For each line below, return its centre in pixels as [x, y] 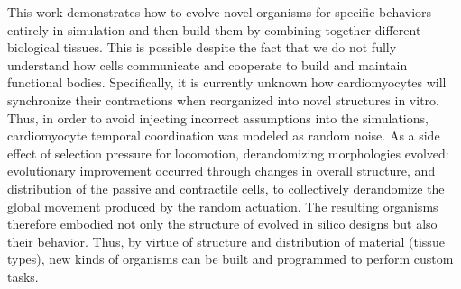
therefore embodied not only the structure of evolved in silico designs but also [222, 224]
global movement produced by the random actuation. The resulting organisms [223, 206]
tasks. [23, 276]
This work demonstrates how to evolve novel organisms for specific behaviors [220, 12]
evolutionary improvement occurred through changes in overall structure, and [221, 171]
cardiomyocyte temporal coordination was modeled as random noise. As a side [224, 135]
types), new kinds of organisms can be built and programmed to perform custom [230, 259]
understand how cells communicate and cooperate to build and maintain [207, 64]
